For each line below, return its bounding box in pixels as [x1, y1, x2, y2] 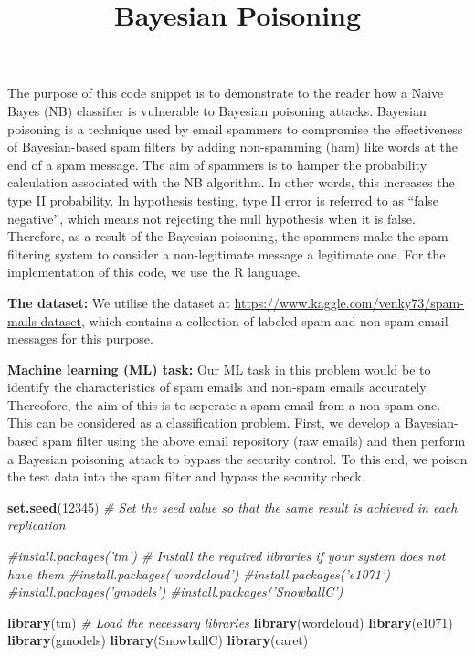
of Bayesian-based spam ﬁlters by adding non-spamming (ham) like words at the [7, 137, 459, 156]
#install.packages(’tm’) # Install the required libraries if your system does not [7, 546, 446, 566]
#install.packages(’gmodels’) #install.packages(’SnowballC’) [7, 582, 343, 601]
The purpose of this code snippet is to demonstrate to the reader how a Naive [7, 83, 444, 102]
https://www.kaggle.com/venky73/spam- [234, 292, 464, 312]
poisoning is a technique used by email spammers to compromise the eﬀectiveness [7, 119, 463, 138]
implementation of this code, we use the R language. [7, 262, 301, 281]
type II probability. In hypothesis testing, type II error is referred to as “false [7, 190, 439, 209]
